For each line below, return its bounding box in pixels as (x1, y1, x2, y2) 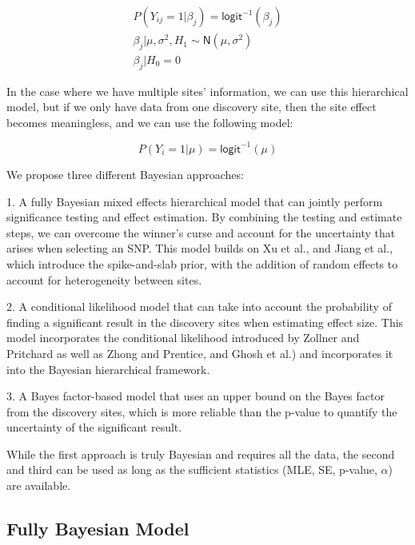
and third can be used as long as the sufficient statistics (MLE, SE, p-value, (6, 461, 377, 478)
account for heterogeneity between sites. (6, 271, 202, 288)
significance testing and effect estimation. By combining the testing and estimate (6, 209, 402, 225)
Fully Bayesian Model (6, 516, 190, 541)
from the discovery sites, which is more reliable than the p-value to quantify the (6, 403, 397, 420)
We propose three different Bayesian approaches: (6, 165, 244, 182)
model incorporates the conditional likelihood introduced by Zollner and (6, 329, 360, 346)
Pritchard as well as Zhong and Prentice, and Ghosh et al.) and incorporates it (6, 344, 393, 361)
